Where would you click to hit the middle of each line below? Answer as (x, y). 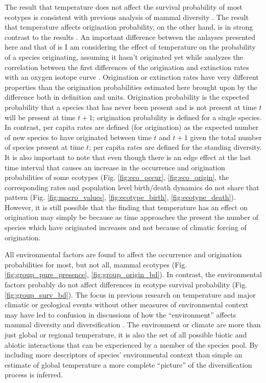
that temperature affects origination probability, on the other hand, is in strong (129, 27)
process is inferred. (34, 375)
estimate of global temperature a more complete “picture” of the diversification (128, 364)
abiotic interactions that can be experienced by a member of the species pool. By (131, 344)
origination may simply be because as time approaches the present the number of (132, 217)
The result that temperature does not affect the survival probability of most (124, 7)
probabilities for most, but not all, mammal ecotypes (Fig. (96, 264)
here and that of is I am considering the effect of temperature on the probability (130, 47)
